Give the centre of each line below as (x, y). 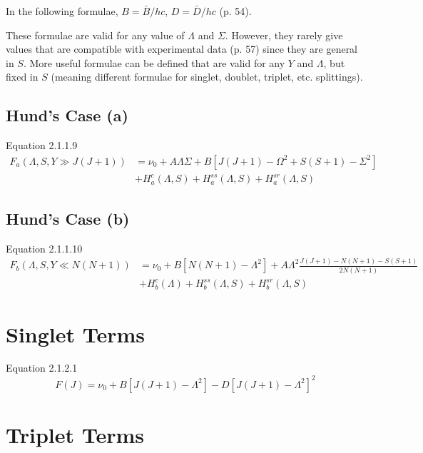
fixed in (22, 77)
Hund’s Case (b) (68, 218)
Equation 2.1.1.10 (44, 248)
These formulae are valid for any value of (95, 35)
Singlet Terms (76, 334)
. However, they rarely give (284, 35)
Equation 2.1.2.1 (42, 368)
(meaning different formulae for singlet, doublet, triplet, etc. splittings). (207, 77)
